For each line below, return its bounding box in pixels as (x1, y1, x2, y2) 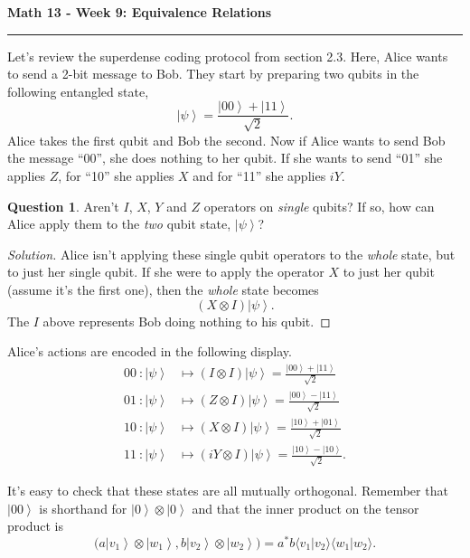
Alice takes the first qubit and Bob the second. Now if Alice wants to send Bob (7, 130, 446, 149)
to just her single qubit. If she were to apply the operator (7, 262, 324, 281)
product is (7, 516, 63, 535)
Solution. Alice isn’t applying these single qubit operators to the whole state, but (7, 244, 456, 263)
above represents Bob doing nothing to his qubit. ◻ (42, 311, 331, 330)
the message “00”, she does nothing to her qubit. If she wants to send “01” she (7, 148, 443, 167)
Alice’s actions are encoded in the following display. (7, 342, 292, 361)
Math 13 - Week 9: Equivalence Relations (7, 3, 272, 21)
